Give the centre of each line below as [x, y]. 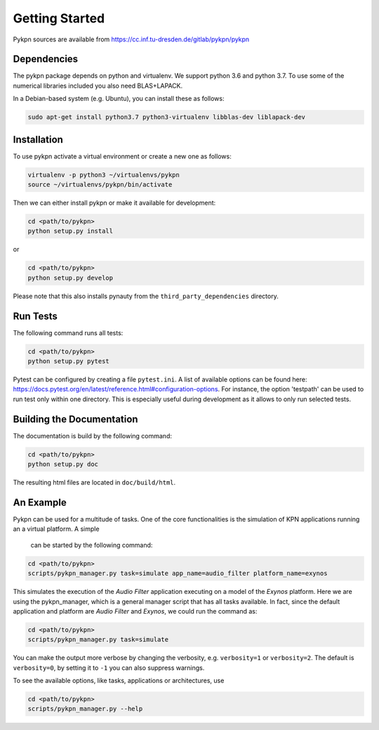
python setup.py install [71, 231]
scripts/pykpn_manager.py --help [85, 709]
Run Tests [35, 316]
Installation [38, 139]
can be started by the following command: [92, 545]
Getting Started [59, 18]
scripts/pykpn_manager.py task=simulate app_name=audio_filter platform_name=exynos [178, 574]
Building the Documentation [75, 419]
